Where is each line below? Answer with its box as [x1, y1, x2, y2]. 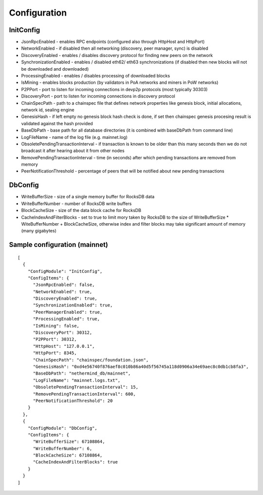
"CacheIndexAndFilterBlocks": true [33, 459, 118, 465]
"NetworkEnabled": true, [33, 289, 93, 294]
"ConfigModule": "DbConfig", [27, 425, 97, 431]
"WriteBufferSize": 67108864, [33, 439, 105, 444]
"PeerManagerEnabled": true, [33, 309, 103, 315]
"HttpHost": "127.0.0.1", [33, 343, 95, 349]
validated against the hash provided [21, 120, 93, 126]
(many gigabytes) [21, 228, 57, 234]
